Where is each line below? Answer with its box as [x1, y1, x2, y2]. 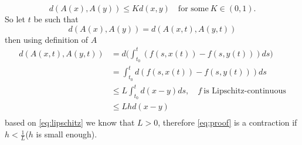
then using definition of [5, 33, 89, 45]
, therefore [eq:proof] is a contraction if [158, 116, 297, 129]
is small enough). [36, 128, 97, 140]
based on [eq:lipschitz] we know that [5, 116, 135, 129]
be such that [33, 13, 79, 25]
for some [178, 5, 209, 13]
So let [5, 13, 25, 25]
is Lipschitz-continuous [203, 87, 286, 96]
